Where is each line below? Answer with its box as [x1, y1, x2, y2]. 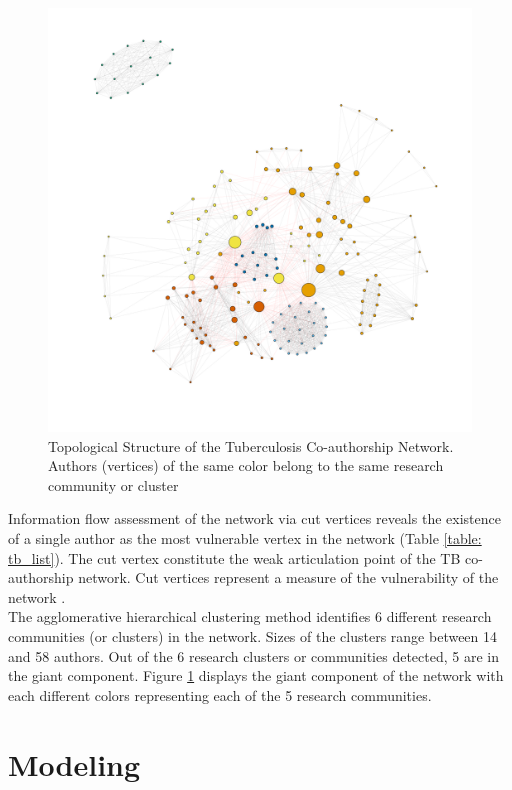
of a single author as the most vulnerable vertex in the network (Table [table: [8, 527, 482, 548]
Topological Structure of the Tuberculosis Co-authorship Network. [48, 435, 454, 456]
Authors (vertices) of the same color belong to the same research [48, 455, 444, 476]
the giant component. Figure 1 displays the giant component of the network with [8, 665, 504, 686]
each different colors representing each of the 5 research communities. [8, 684, 432, 705]
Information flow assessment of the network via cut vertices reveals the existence [8, 508, 501, 529]
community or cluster [48, 474, 179, 495]
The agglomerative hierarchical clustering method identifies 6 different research [8, 606, 492, 627]
